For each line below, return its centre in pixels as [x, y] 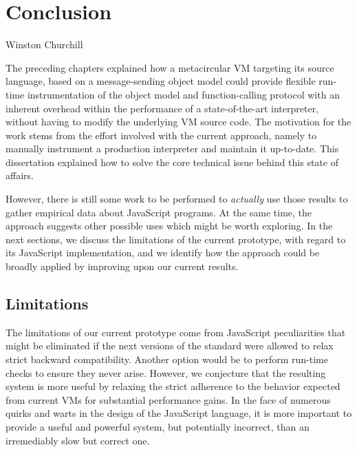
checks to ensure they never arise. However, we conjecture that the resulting [166, 372]
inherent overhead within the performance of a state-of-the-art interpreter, [162, 108]
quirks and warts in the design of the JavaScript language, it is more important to [179, 413]
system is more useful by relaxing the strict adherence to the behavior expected [173, 386]
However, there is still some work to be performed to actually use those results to [177, 199]
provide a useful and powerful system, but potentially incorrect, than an [158, 426]
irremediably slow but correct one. [78, 440]
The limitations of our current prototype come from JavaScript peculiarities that [176, 332]
